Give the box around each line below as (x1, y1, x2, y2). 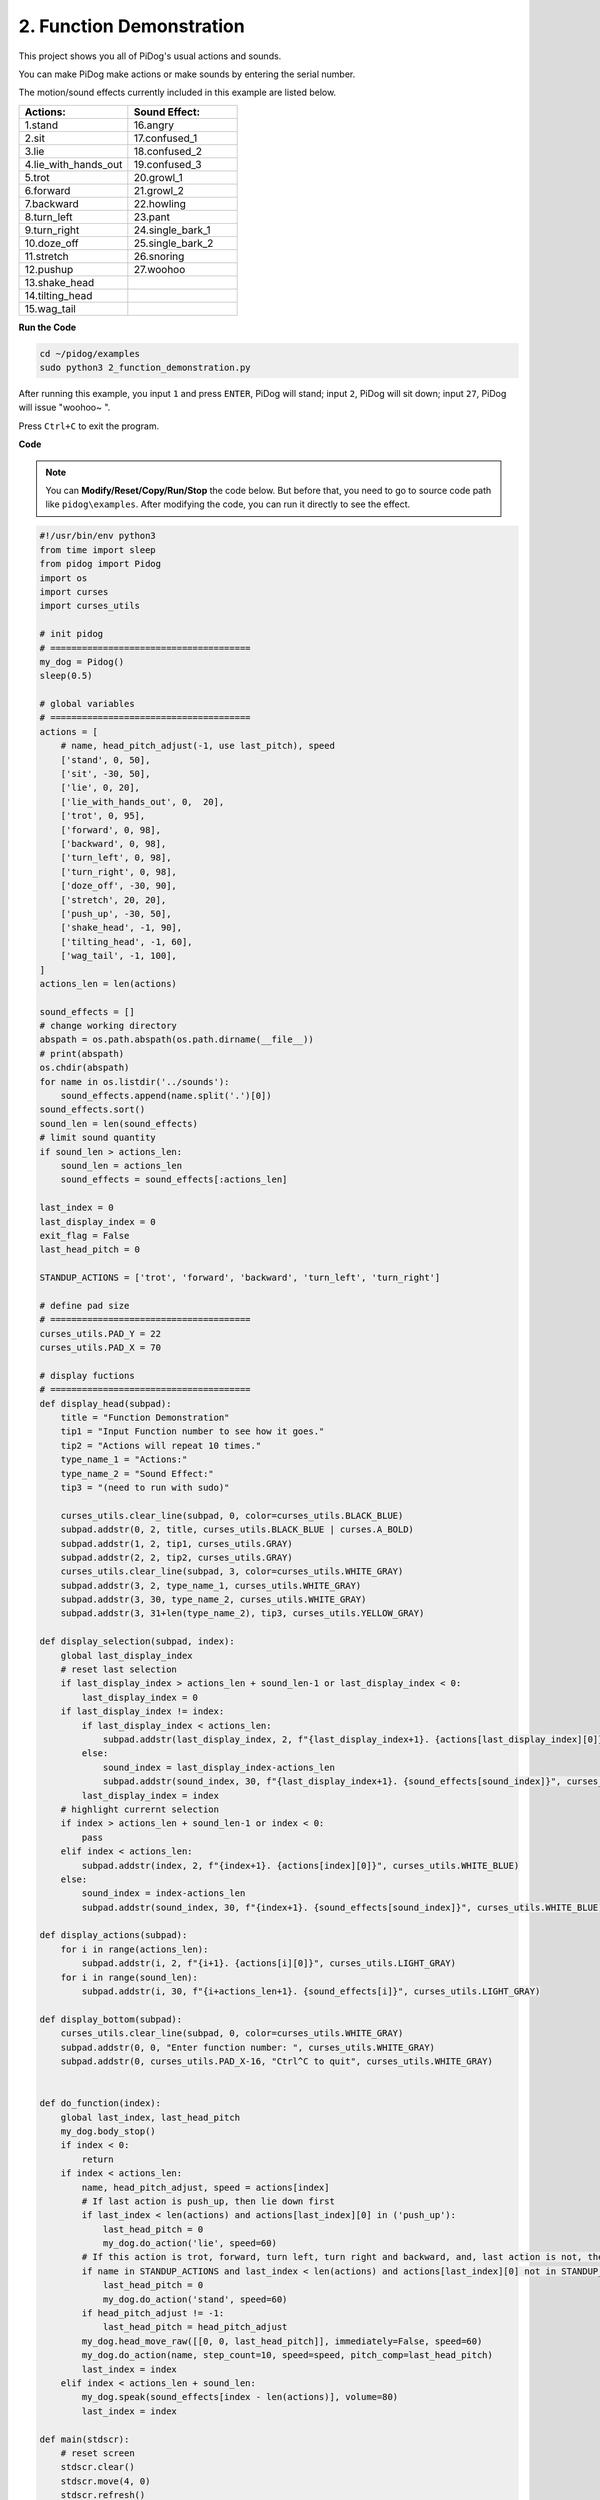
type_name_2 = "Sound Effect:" (60, 1468, 214, 1479)
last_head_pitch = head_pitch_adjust (102, 2321, 288, 2333)
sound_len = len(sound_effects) (39, 1118, 199, 1129)
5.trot (24, 170, 50, 184)
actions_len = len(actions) (39, 978, 177, 989)
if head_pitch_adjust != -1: (81, 2308, 225, 2319)
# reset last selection (60, 1664, 177, 1675)
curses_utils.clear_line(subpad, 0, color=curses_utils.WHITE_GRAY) (60, 2028, 404, 2039)
